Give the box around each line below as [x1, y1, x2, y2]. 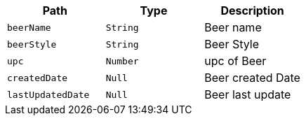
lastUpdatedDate [7, 89, 90, 100]
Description [220, 3, 284, 17]
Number [105, 55, 139, 66]
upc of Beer [204, 54, 267, 68]
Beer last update [204, 87, 291, 101]
